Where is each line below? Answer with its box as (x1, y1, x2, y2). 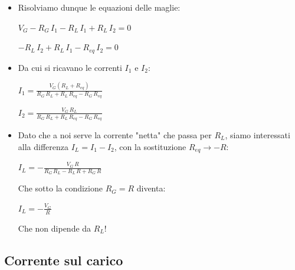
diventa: (136, 182, 166, 194)
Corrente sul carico (4, 251, 123, 269)
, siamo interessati (225, 129, 290, 141)
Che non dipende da (18, 222, 91, 234)
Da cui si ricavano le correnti (18, 61, 122, 73)
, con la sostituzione (114, 140, 186, 152)
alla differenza (18, 140, 69, 152)
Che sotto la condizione (18, 182, 103, 194)
